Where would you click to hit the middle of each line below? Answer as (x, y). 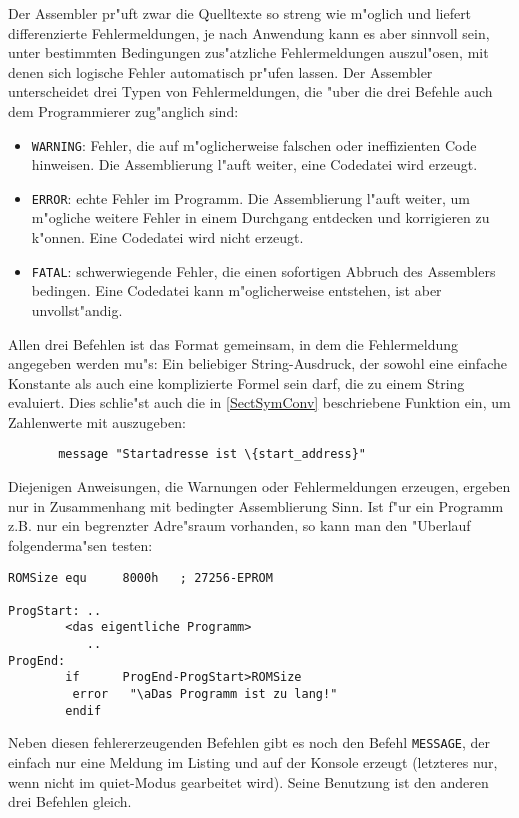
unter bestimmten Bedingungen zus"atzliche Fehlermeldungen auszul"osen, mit (248, 52)
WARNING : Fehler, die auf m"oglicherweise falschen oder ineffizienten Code (254, 144)
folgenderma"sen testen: (80, 544)
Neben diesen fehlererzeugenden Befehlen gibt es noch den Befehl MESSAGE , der (249, 742)
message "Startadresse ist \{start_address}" (212, 454)
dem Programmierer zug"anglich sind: (123, 110)
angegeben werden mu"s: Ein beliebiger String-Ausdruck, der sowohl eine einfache (257, 363)
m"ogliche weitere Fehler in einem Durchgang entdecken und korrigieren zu (260, 217)
